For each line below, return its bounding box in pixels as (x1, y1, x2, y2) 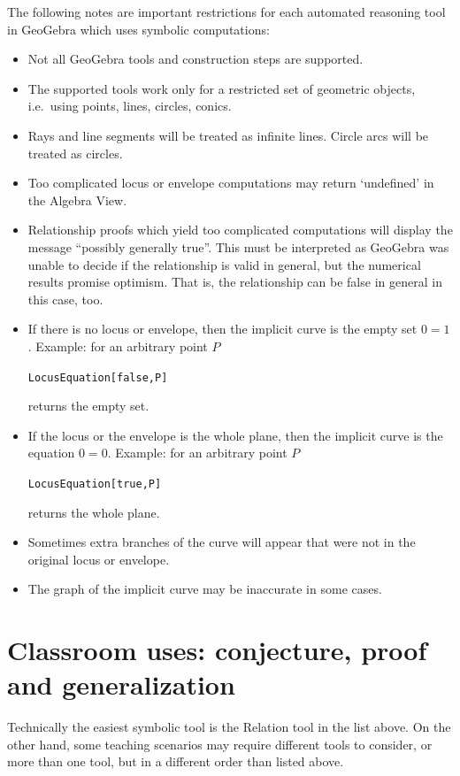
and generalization (7, 666, 235, 703)
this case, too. (27, 289, 103, 308)
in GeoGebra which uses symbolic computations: (7, 19, 270, 38)
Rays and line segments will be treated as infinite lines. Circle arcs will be (27, 126, 429, 144)
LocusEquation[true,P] (27, 477, 162, 490)
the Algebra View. (27, 190, 127, 209)
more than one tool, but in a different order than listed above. (7, 752, 344, 771)
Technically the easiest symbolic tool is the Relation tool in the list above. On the (7, 718, 451, 736)
